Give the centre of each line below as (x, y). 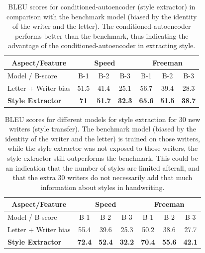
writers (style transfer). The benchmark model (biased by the (102, 129)
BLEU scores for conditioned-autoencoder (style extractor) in (102, 6)
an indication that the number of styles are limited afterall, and (102, 167)
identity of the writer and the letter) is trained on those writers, (102, 138)
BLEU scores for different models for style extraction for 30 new (102, 119)
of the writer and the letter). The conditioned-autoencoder (102, 26)
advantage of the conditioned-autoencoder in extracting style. (102, 45)
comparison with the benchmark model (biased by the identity (102, 16)
